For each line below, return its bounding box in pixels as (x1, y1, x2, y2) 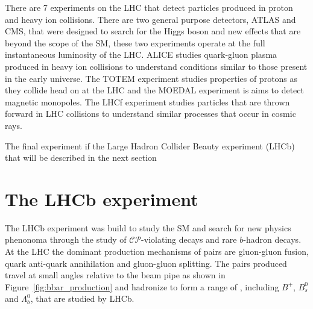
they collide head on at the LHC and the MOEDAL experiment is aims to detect (5, 84, 304, 96)
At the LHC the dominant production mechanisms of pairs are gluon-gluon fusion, (5, 245, 309, 258)
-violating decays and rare (141, 233, 237, 246)
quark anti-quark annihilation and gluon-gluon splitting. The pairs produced (5, 257, 287, 269)
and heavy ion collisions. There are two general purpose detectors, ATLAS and (5, 13, 296, 25)
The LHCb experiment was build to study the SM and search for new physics (5, 221, 291, 234)
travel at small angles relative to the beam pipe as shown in (5, 269, 226, 281)
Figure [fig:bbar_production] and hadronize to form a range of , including (5, 280, 279, 293)
